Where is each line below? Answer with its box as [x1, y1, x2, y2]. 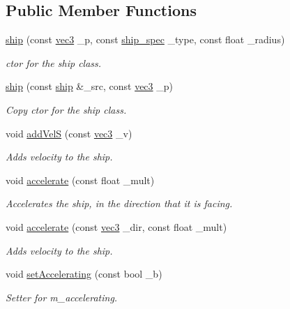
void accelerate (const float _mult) [6, 172, 155, 187]
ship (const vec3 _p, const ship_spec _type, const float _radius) [6, 32, 285, 47]
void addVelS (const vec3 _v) [6, 126, 132, 140]
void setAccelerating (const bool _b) [6, 266, 162, 281]
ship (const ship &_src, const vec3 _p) [6, 79, 173, 93]
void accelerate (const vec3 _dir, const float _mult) [6, 219, 227, 234]
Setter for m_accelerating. [6, 289, 118, 304]
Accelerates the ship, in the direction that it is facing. [6, 196, 233, 211]
